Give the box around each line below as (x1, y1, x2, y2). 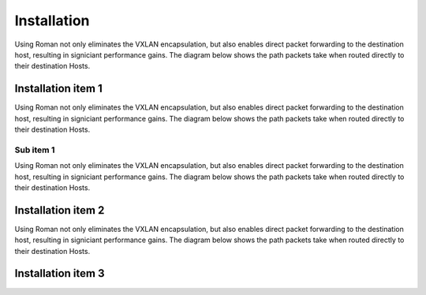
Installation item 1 (14, 82, 103, 95)
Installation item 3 (14, 267, 105, 280)
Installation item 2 (14, 204, 105, 217)
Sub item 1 (14, 144, 55, 155)
